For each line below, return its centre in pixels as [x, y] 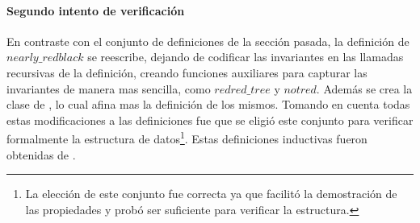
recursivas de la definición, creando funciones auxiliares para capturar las [187, 72]
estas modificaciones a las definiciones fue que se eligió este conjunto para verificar [210, 120]
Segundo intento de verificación [96, 10]
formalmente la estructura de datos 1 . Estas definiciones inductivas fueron [187, 138]
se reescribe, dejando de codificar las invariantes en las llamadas [246, 57]
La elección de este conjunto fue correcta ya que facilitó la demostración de [211, 194]
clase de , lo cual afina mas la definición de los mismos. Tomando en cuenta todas [208, 104]
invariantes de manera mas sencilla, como [109, 88]
